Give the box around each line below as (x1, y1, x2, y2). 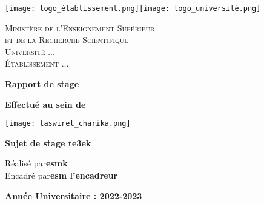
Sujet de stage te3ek (5, 136, 91, 149)
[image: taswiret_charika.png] (5, 119, 131, 128)
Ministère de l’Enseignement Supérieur (5, 21, 155, 34)
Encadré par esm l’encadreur (5, 169, 118, 182)
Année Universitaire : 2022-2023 (5, 189, 142, 202)
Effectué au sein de (5, 97, 86, 110)
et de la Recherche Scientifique (5, 33, 129, 46)
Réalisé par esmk (5, 157, 68, 169)
